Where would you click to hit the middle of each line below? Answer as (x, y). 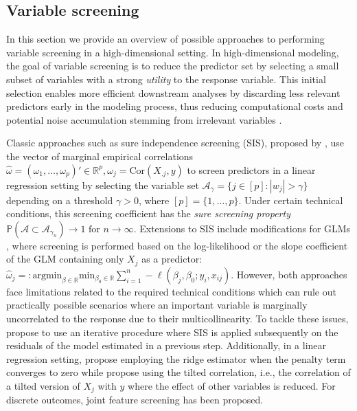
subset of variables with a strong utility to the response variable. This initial (166, 79)
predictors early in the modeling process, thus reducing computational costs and (175, 106)
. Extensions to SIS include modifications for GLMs (242, 228)
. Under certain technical (291, 200)
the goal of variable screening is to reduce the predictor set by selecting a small (173, 66)
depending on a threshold (60, 200)
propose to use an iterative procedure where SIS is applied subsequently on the (172, 332)
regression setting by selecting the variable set (103, 185)
